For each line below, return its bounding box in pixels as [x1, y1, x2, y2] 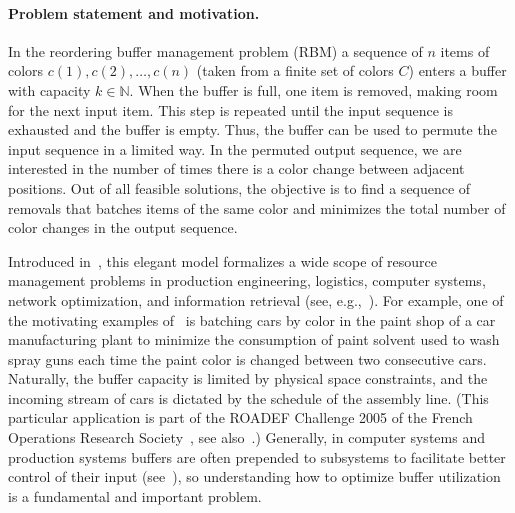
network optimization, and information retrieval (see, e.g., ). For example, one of [8, 289, 504, 310]
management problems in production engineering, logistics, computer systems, [8, 270, 486, 291]
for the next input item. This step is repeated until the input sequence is [8, 99, 453, 120]
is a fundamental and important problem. [8, 485, 262, 506]
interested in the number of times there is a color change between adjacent [8, 158, 465, 179]
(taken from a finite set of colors [196, 60, 394, 81]
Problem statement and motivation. [8, 2, 260, 23]
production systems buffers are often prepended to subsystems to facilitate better [8, 446, 506, 467]
